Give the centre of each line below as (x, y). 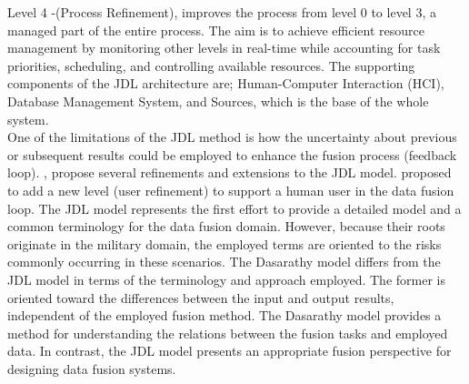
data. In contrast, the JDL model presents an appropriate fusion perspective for (230, 351)
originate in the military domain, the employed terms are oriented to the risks (225, 243)
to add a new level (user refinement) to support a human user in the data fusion (231, 190)
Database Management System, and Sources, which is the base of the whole (218, 101)
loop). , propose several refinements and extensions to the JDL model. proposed (230, 172)
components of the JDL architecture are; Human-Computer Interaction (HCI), (226, 83)
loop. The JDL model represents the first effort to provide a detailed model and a (234, 208)
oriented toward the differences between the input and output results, (201, 297)
